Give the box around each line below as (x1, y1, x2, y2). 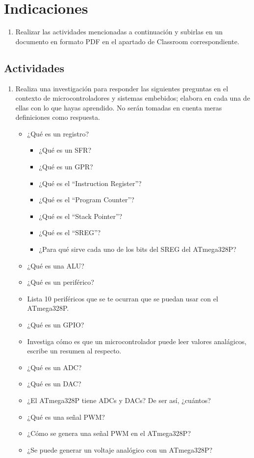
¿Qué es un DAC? (27, 378, 81, 389)
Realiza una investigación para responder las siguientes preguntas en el (15, 83, 229, 93)
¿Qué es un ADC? (27, 362, 82, 372)
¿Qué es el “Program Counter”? (39, 194, 134, 205)
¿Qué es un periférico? (27, 277, 94, 287)
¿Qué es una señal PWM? (27, 411, 105, 422)
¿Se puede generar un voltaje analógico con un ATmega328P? (27, 444, 213, 455)
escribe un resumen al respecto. (27, 346, 122, 356)
